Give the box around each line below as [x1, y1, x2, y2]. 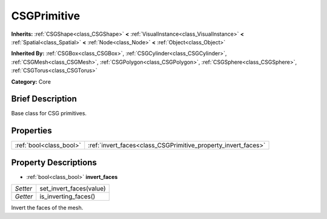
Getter [15, 192, 33, 201]
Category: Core [11, 78, 51, 85]
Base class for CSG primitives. [11, 110, 87, 117]
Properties [11, 126, 52, 136]
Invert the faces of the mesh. [11, 204, 84, 212]
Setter [15, 184, 33, 193]
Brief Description [11, 94, 77, 104]
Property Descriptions [11, 157, 97, 167]
